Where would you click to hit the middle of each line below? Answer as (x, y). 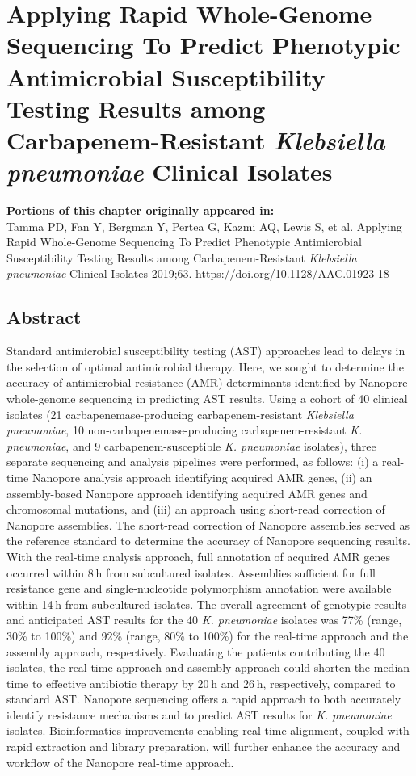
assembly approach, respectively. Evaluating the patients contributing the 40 (196, 651)
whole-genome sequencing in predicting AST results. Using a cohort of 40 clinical (207, 398)
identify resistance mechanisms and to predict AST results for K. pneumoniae (199, 714)
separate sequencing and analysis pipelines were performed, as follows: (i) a (193, 461)
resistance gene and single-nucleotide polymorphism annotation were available (199, 588)
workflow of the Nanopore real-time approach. (120, 762)
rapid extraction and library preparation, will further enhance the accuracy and (204, 747)
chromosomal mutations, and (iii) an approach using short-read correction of (196, 509)
